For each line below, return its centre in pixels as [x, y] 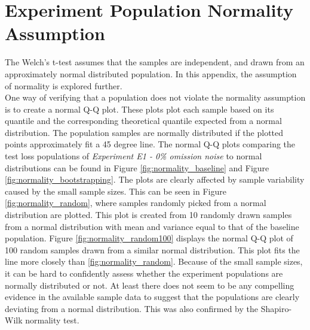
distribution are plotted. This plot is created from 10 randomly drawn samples [148, 215]
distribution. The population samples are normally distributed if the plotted [144, 132]
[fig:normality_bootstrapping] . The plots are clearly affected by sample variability [155, 179]
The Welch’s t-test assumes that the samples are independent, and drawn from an [155, 62]
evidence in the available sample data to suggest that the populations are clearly [152, 297]
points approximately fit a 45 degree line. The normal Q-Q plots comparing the [150, 144]
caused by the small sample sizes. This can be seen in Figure [116, 191]
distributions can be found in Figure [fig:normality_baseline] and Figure [137, 167]
